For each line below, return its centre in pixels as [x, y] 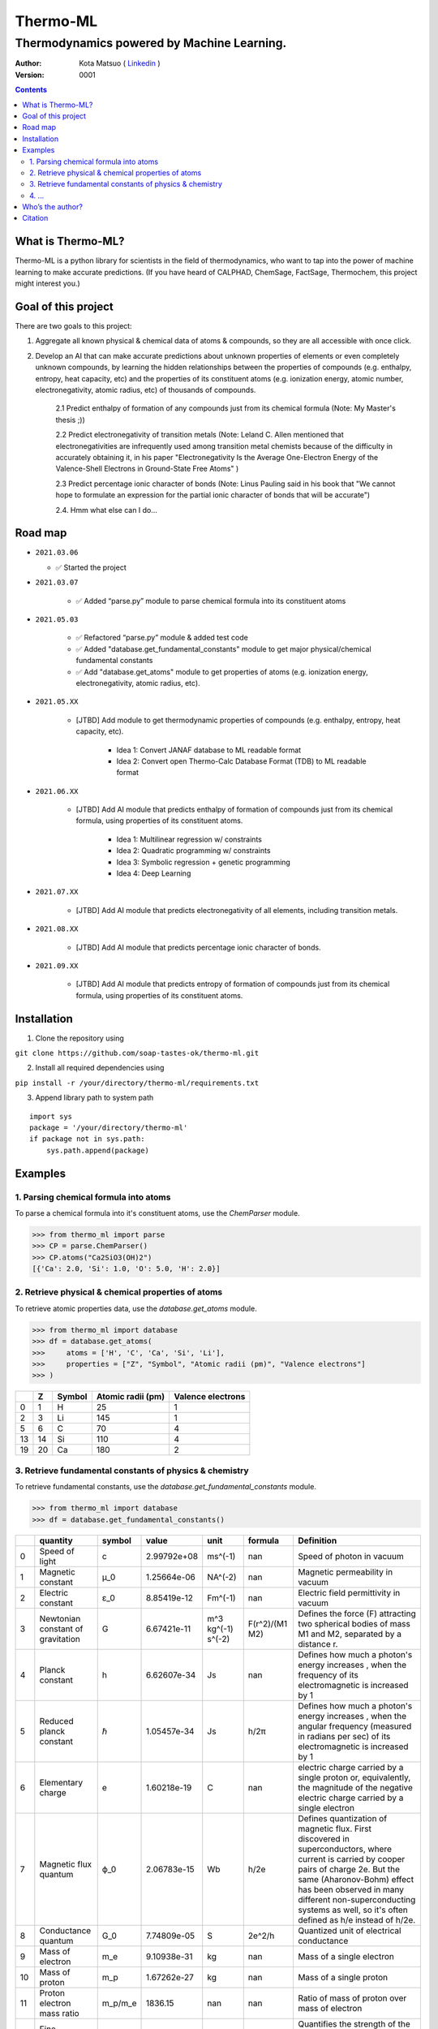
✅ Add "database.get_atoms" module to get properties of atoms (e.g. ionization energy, [222, 672]
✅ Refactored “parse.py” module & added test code [162, 638]
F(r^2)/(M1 [268, 1624]
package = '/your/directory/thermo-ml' [109, 1128]
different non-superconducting [356, 1900]
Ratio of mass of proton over [352, 1998]
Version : [30, 75]
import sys [51, 1116]
